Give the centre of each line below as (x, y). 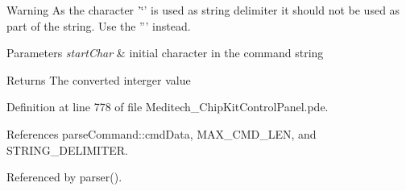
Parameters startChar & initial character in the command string (165, 53)
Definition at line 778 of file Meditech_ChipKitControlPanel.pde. (168, 107)
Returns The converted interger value (99, 79)
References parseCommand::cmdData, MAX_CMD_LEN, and (162, 133)
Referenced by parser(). (64, 177)
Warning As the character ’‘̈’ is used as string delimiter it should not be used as (203, 10)
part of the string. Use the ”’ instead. (99, 25)
